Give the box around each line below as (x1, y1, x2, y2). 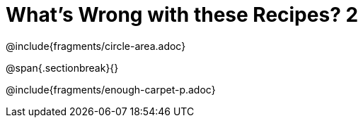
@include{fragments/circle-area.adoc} (6, 39, 186, 52)
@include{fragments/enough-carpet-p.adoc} (6, 83, 216, 96)
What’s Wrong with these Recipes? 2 (6, 3, 359, 27)
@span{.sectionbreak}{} (6, 61, 119, 74)
